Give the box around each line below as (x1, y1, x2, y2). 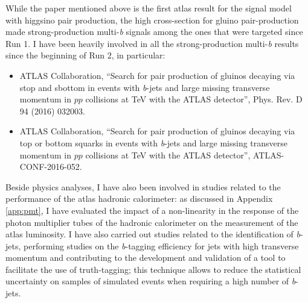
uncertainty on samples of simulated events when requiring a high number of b (5, 275, 296, 287)
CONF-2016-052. (19, 160, 82, 173)
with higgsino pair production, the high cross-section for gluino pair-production (5, 13, 299, 26)
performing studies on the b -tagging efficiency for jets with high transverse (24, 239, 299, 252)
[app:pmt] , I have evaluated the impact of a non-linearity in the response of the (5, 204, 299, 216)
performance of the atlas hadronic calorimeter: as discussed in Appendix (5, 192, 273, 205)
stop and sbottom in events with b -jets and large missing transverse (19, 81, 270, 93)
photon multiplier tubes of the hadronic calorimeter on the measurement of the (5, 216, 298, 228)
